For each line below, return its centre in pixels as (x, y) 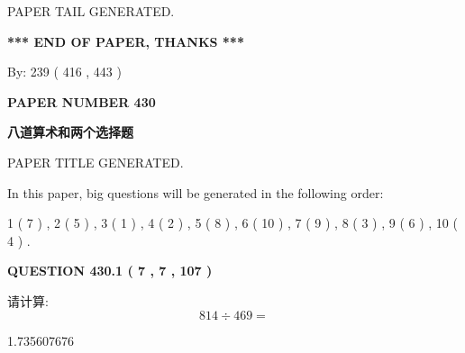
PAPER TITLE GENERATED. (96, 162)
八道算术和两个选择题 (70, 132)
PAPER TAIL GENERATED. (91, 11)
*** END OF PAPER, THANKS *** (126, 41)
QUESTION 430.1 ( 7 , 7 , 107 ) (110, 271)
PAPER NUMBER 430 (82, 101)
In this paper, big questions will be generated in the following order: (196, 192)
